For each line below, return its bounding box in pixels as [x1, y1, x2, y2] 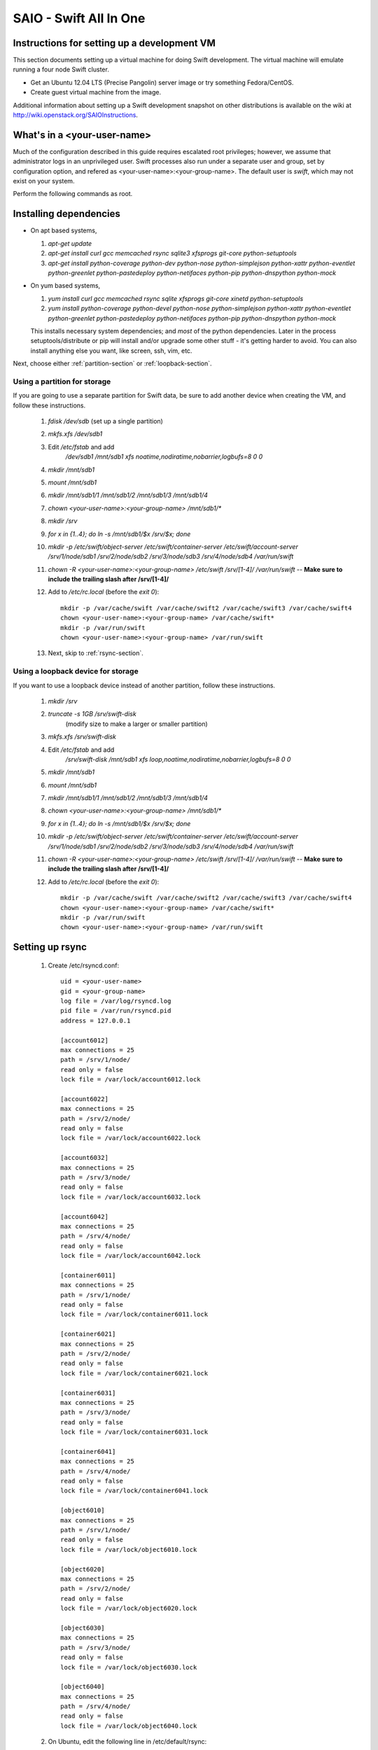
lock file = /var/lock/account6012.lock [60, 1075, 201, 1084]
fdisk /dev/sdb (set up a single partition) [48, 417, 164, 425]
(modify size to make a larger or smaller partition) [65, 720, 208, 728]
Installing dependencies [13, 208, 120, 220]
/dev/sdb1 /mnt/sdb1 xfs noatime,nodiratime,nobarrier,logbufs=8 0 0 [65, 452, 263, 461]
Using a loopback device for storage [13, 666, 139, 676]
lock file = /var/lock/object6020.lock [60, 1604, 197, 1613]
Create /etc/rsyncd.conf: [48, 961, 119, 969]
